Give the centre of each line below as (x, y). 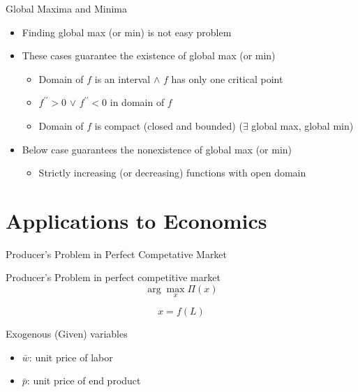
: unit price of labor (71, 357)
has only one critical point (227, 78)
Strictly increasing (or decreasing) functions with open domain (172, 173)
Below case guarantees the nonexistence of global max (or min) (157, 149)
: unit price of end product (84, 380)
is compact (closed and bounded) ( (169, 125)
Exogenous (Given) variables (67, 334)
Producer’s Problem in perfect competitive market (113, 277)
